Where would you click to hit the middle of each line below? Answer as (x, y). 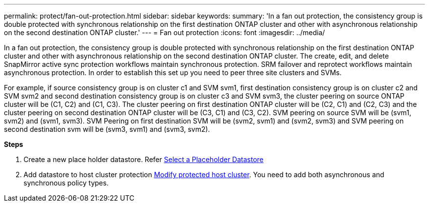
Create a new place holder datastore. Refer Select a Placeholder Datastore (144, 159)
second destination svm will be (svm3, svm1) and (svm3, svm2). (107, 129)
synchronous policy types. (66, 183)
